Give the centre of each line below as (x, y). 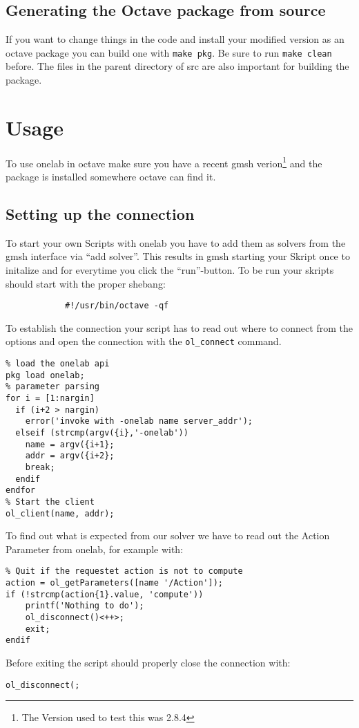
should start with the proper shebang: (86, 283)
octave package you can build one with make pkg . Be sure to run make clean (169, 52)
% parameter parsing (53, 387)
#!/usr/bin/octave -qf (117, 306)
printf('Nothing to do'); (85, 606)
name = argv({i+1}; (70, 444)
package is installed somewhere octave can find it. (111, 177)
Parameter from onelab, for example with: (95, 549)
